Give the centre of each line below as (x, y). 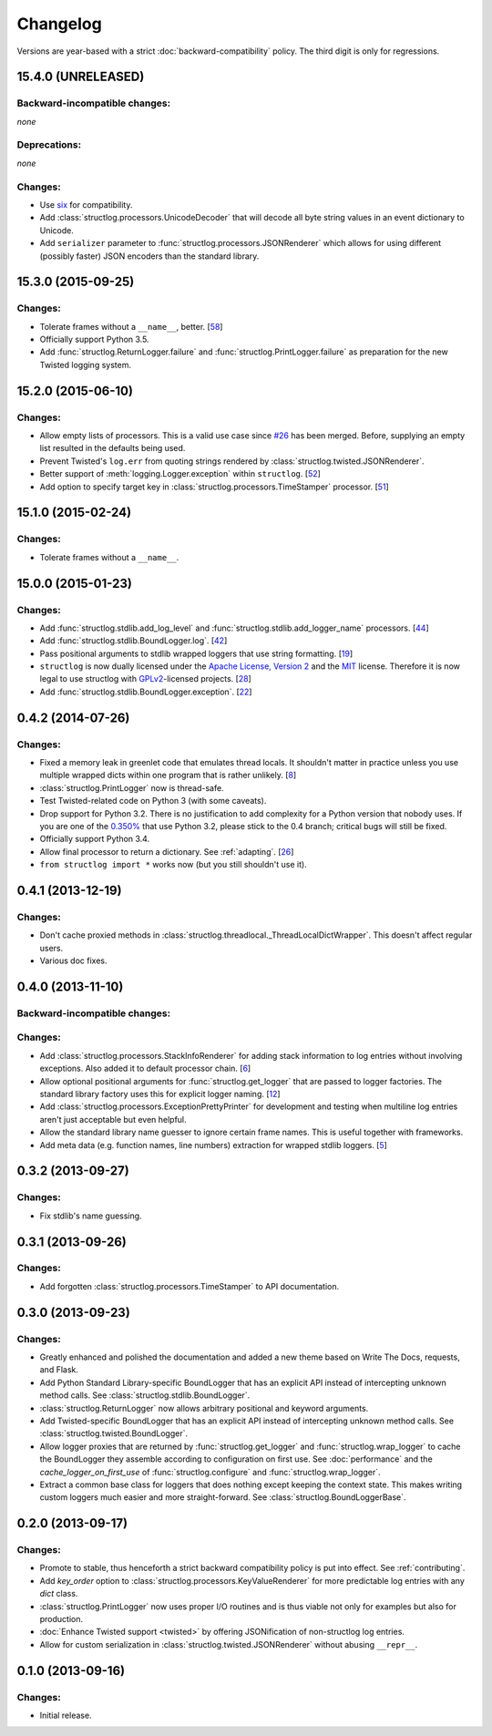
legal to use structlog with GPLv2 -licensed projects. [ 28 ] (146, 679)
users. (51, 948)
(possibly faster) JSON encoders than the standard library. (149, 256)
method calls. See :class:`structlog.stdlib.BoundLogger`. (145, 1395)
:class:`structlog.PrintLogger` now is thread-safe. (132, 787)
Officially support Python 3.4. (95, 839)
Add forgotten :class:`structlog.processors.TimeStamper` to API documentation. (190, 1286)
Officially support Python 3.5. (94, 339)
